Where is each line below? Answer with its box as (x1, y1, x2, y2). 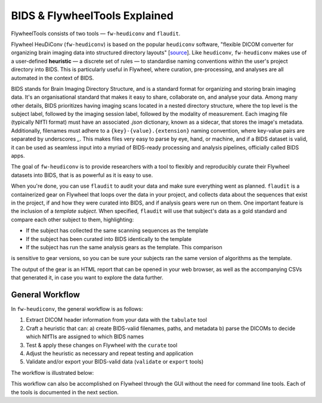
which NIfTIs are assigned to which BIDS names (26, 333, 144, 340)
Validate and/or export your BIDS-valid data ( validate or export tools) (26, 358, 204, 365)
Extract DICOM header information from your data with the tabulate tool (26, 316, 208, 323)
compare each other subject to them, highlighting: (11, 216, 134, 223)
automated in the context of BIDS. (11, 74, 94, 81)
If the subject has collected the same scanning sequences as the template (26, 227, 209, 234)
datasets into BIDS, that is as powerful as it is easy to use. (11, 171, 153, 179)
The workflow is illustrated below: (11, 369, 94, 376)
